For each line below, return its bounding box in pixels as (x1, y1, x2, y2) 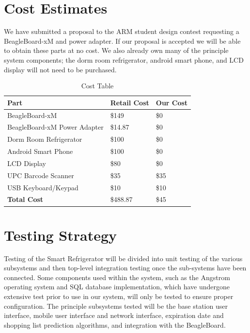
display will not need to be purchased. (4, 64, 117, 74)
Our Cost (156, 97, 188, 107)
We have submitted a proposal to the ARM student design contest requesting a (4, 26, 239, 36)
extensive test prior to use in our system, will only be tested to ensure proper (4, 291, 234, 301)
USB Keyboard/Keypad (7, 182, 78, 192)
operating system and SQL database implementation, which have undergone (4, 282, 230, 292)
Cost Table (81, 81, 114, 91)
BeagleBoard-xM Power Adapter (7, 122, 104, 132)
